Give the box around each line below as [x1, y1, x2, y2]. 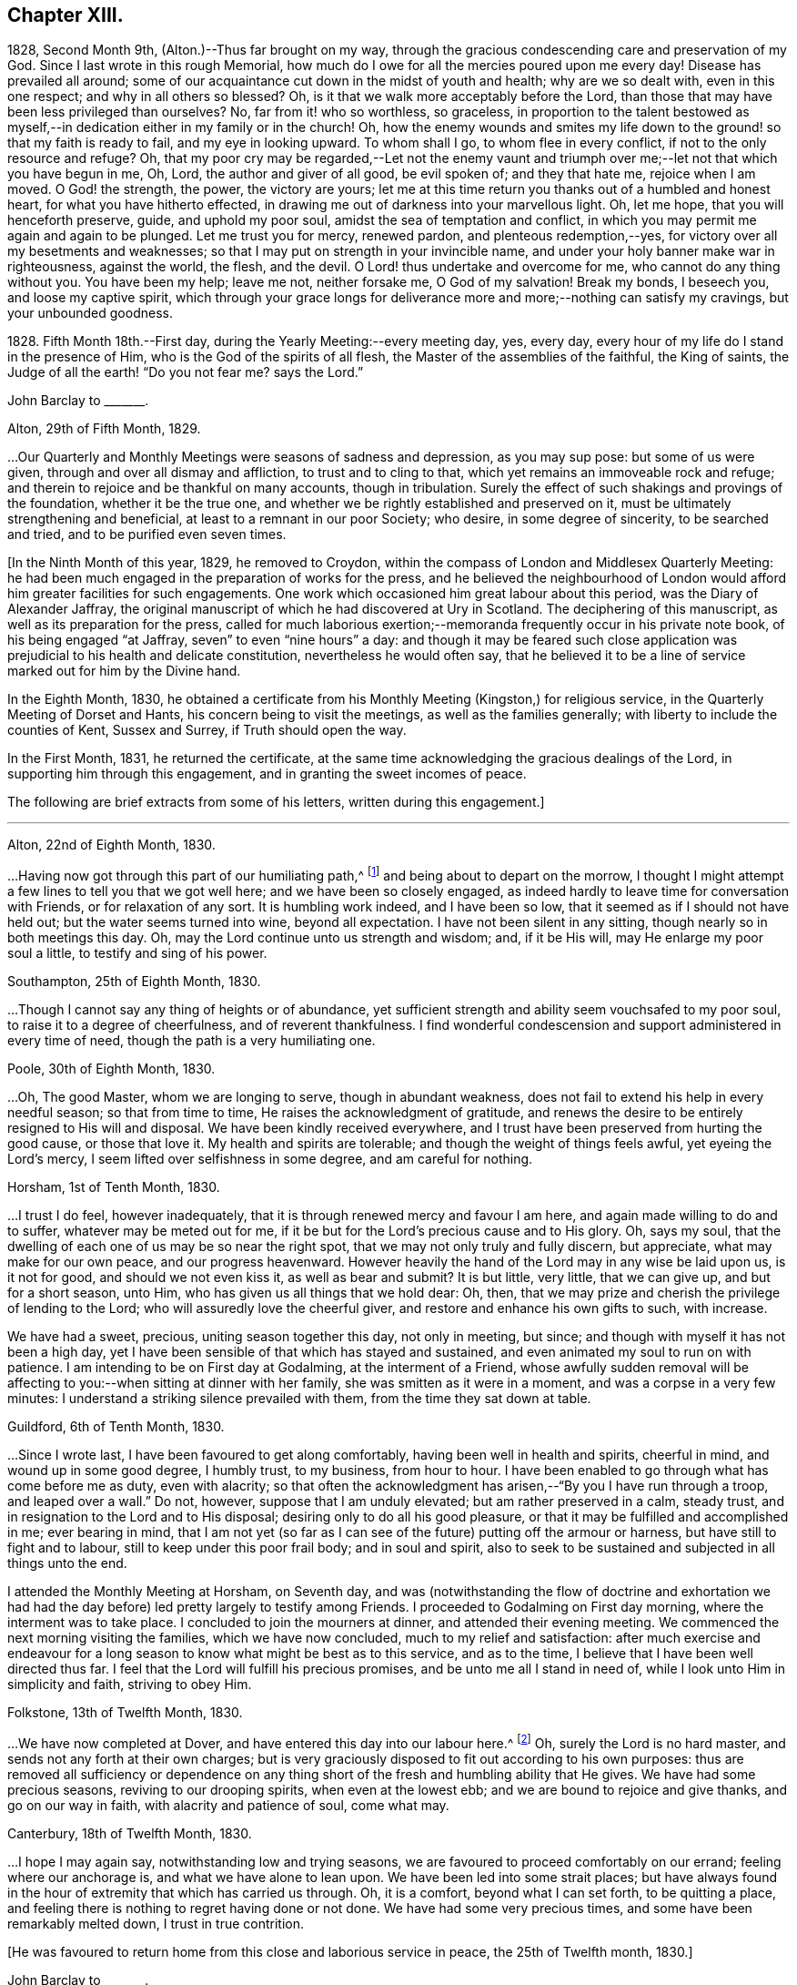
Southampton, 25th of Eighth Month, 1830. [7, 973, 261, 990]
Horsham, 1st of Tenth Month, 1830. [7, 1179, 220, 1196]
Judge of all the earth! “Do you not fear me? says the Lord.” [7, 364, 364, 381]
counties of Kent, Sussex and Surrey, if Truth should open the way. [7, 722, 407, 738]
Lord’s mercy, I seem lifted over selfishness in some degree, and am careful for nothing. [7, 1151, 533, 1167]
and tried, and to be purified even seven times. [7, 526, 287, 543]
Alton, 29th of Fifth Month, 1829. [7, 421, 201, 437]
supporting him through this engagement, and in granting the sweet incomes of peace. [7, 766, 527, 782]
